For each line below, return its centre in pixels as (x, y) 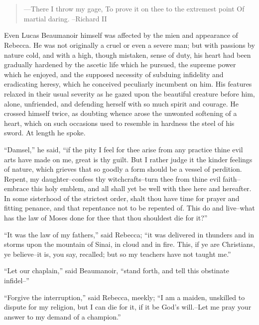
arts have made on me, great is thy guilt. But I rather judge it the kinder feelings (128, 159)
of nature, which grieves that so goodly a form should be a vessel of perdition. (123, 169)
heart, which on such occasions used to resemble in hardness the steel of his (119, 123)
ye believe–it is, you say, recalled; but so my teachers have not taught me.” (118, 254)
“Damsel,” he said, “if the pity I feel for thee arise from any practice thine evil (124, 149)
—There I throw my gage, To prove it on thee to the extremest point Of (134, 9)
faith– (232, 178)
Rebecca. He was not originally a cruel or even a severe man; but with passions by (129, 45)
